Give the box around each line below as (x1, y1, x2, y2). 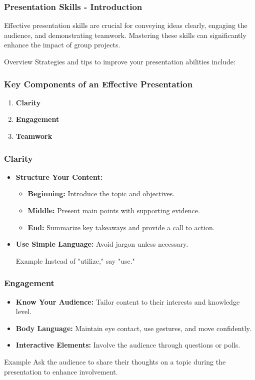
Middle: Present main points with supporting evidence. (27, 205, 200, 215)
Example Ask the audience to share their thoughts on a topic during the (4, 356, 226, 367)
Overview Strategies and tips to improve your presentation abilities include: (4, 56, 235, 66)
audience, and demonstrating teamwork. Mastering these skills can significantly (4, 29, 246, 40)
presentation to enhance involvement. (4, 366, 118, 377)
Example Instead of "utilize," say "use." (15, 255, 135, 266)
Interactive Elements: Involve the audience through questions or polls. (15, 340, 240, 350)
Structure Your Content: (15, 171, 103, 182)
